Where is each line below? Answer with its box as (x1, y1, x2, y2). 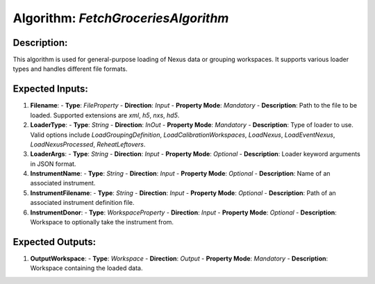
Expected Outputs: (12, 236, 97, 248)
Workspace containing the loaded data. (30, 264, 143, 272)
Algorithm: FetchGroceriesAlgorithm (12, 10, 229, 26)
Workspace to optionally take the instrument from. (30, 218, 174, 226)
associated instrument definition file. (30, 199, 135, 207)
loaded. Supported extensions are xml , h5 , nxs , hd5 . (30, 111, 180, 119)
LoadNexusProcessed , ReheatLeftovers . (30, 140, 146, 149)
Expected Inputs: (12, 83, 88, 95)
